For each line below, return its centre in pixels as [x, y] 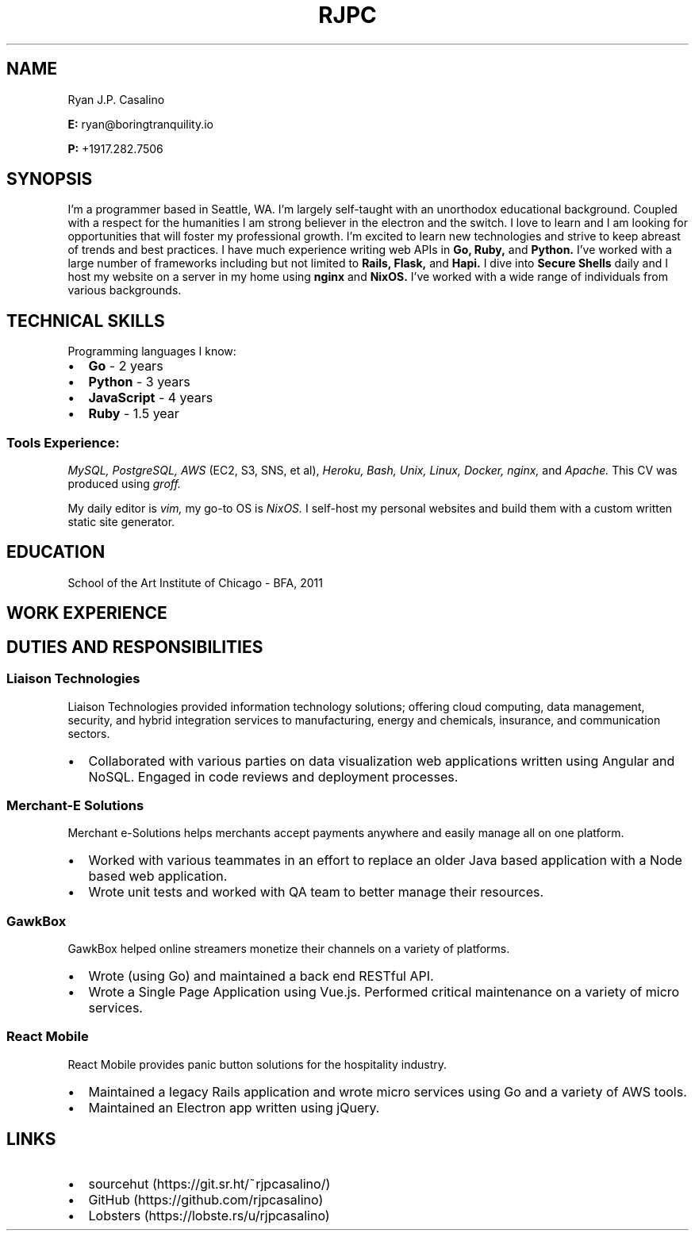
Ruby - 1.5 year [134, 414]
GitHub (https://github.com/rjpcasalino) [206, 1199]
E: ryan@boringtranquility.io [141, 124]
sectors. [89, 733]
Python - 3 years [139, 382]
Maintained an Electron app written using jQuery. [234, 1107]
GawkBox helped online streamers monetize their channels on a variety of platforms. [289, 949]
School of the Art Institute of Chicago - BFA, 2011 [195, 582]
